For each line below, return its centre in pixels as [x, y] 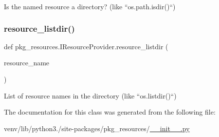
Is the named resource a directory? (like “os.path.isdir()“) [90, 6]
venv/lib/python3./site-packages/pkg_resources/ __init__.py [97, 128]
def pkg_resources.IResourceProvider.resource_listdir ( [86, 46]
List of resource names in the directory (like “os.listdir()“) [90, 95]
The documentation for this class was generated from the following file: [110, 112]
